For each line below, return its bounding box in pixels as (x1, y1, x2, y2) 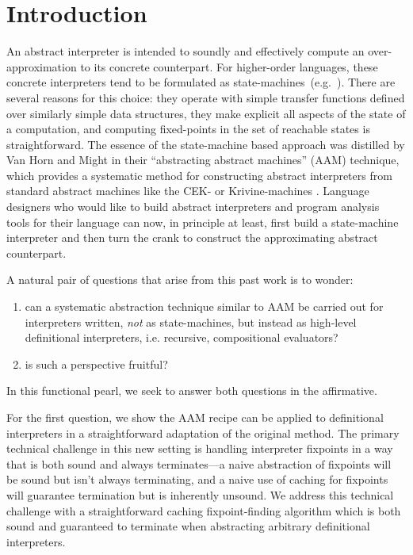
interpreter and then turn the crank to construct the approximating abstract (6, 229, 378, 246)
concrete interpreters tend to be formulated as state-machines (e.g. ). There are (6, 74, 396, 90)
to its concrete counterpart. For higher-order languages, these (80, 58, 378, 75)
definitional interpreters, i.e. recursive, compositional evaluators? (25, 329, 338, 346)
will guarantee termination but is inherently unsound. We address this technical (6, 486, 394, 503)
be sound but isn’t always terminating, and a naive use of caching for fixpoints (6, 471, 388, 488)
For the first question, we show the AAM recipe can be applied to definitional (6, 409, 384, 425)
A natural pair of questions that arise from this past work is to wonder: (6, 271, 354, 288)
